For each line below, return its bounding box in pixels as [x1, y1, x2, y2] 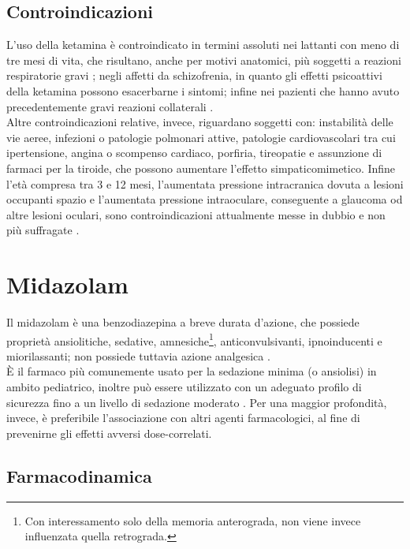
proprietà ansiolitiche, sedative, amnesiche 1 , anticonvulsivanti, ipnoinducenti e [6, 330, 382, 349]
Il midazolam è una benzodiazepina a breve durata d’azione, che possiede [6, 314, 360, 331]
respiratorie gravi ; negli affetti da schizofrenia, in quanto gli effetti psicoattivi [6, 67, 382, 84]
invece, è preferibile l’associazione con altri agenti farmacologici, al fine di [6, 409, 360, 426]
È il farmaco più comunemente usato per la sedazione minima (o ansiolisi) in [6, 363, 377, 379]
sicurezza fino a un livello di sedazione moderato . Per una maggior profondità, [6, 394, 387, 410]
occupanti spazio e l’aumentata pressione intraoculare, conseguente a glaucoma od [6, 191, 403, 207]
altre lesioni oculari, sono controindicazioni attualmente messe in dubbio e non [6, 206, 386, 222]
